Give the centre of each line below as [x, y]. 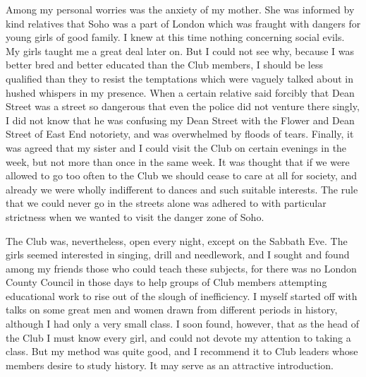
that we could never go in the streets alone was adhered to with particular [166, 203]
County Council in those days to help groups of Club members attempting [166, 282]
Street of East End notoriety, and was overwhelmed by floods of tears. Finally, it [180, 134]
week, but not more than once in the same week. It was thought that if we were [178, 161]
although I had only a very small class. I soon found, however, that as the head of [182, 324]
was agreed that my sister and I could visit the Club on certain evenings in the [176, 147]
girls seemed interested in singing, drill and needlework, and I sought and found [178, 255]
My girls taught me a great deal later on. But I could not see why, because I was [180, 50]
